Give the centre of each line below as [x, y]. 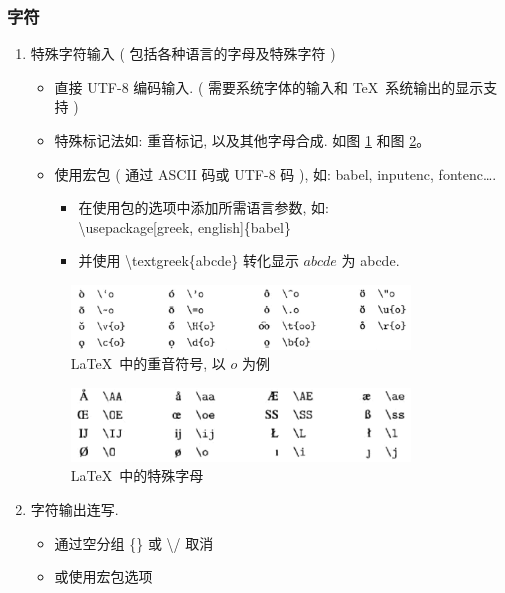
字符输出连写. [74, 509]
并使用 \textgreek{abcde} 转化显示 [188, 260]
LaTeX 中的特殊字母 [137, 475]
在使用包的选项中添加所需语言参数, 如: [203, 207]
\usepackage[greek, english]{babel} [184, 226]
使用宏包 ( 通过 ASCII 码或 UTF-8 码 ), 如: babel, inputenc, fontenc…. [275, 173]
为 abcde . [370, 260]
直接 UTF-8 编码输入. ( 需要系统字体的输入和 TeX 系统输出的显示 [269, 86]
